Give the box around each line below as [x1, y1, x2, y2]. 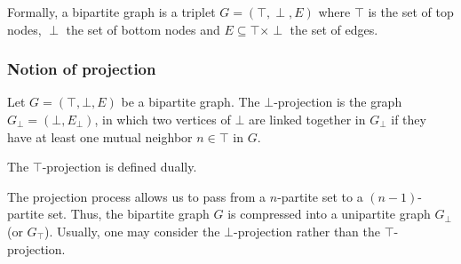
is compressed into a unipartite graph [227, 204, 431, 223]
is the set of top [368, 3, 454, 20]
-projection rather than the [233, 221, 381, 240]
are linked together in [248, 110, 366, 128]
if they [391, 110, 426, 128]
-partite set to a [277, 187, 363, 205]
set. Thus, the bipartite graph [47, 204, 210, 223]
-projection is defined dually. [42, 157, 197, 176]
